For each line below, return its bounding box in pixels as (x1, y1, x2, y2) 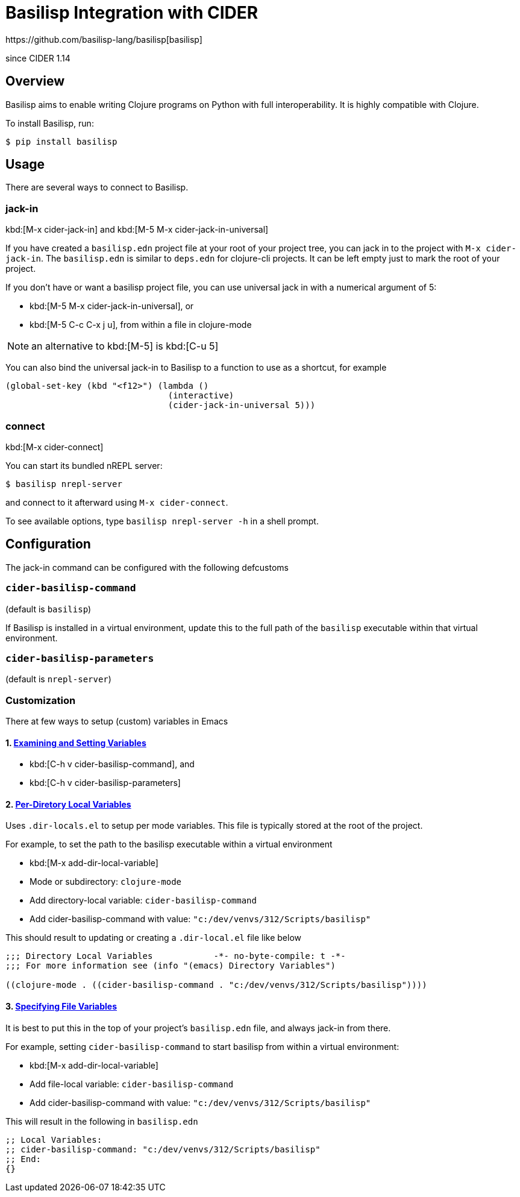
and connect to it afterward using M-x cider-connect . (5, 497, 228, 507)
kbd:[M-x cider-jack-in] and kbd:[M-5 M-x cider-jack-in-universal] (5, 224, 269, 235)
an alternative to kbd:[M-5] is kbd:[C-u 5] (31, 340, 219, 353)
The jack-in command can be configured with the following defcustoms (5, 562, 289, 573)
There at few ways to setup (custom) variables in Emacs (5, 716, 228, 727)
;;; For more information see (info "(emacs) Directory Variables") (5, 961, 336, 971)
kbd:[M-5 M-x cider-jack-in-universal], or (30, 301, 194, 312)
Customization (5, 694, 76, 706)
